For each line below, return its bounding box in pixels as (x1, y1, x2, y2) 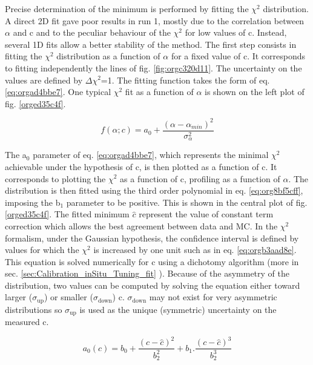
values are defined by (5, 73, 83, 86)
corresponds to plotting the (5, 172, 106, 185)
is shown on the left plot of (205, 85, 305, 98)
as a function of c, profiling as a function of (120, 172, 280, 185)
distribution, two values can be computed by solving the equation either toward (5, 278, 300, 291)
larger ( (5, 291, 33, 303)
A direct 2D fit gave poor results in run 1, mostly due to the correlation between (5, 14, 305, 27)
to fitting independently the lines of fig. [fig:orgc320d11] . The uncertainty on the (5, 61, 302, 74)
